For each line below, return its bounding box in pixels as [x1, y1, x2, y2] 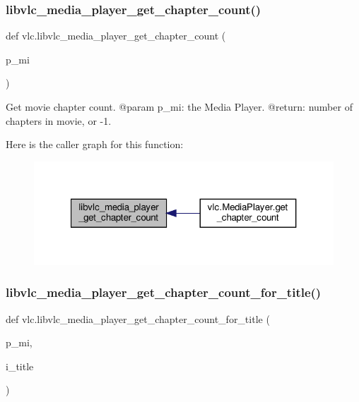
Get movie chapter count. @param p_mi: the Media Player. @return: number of [6, 99, 353, 114]
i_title [6, 358, 34, 373]
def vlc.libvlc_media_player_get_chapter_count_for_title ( [6, 311, 270, 326]
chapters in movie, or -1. [6, 113, 112, 128]
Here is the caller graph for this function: [6, 137, 184, 152]
